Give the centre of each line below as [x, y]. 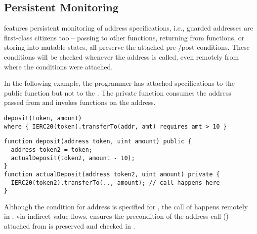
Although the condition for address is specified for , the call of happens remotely [126, 206]
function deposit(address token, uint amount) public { [98, 142]
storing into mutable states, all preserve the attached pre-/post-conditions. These [127, 47]
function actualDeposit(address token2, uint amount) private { [112, 174]
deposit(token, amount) [43, 118]
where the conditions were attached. [59, 66]
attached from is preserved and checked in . [70, 226]
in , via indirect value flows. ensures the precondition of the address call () [116, 216]
